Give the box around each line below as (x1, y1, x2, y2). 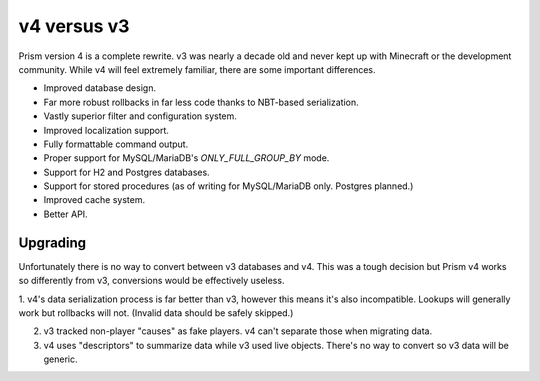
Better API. (43, 208, 89, 220)
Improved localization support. (43, 124, 170, 136)
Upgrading (18, 234, 87, 251)
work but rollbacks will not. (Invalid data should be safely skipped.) (18, 306, 294, 319)
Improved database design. (43, 82, 157, 94)
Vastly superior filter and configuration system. (43, 110, 237, 122)
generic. (43, 353, 79, 365)
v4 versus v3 (18, 15, 130, 37)
